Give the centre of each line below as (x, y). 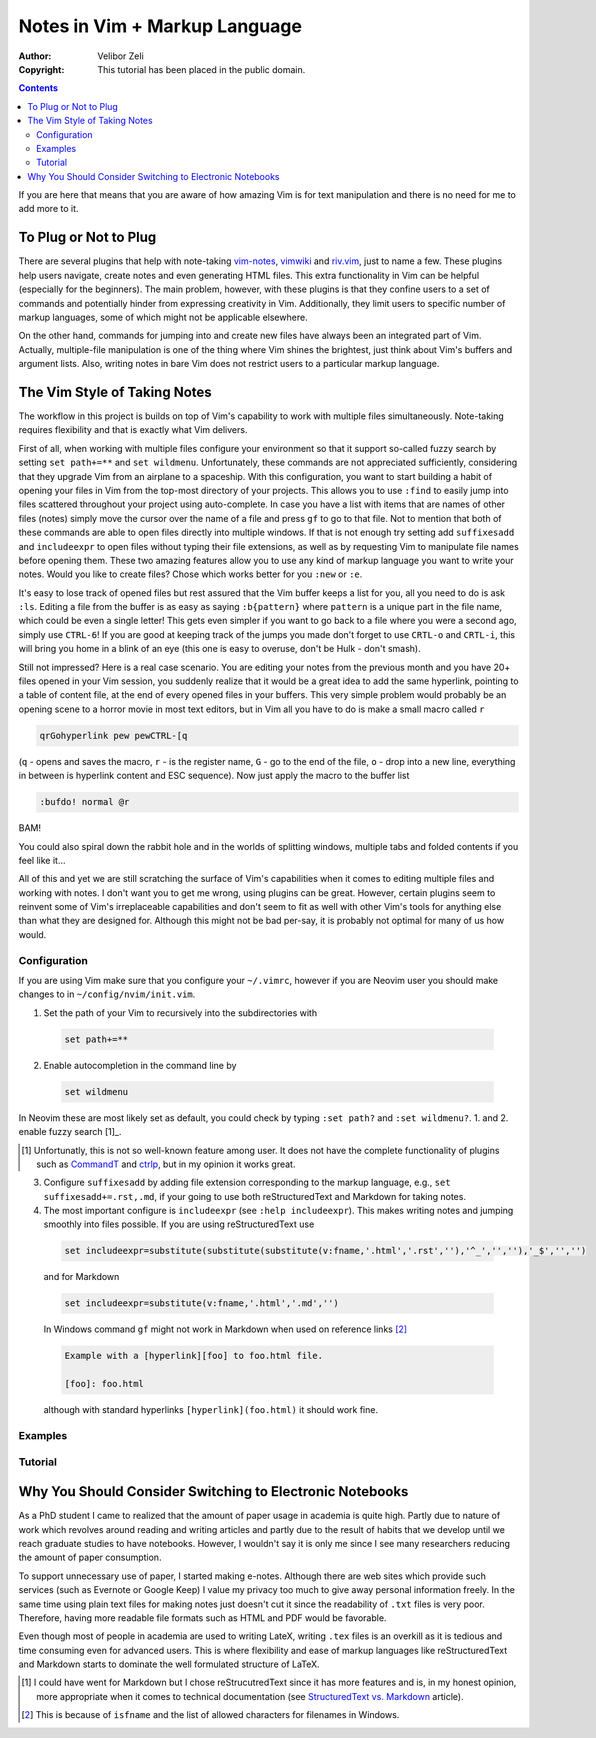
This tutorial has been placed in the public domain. (201, 69)
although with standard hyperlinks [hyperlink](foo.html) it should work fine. (211, 1410)
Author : (35, 56)
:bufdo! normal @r (84, 802)
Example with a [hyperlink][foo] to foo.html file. (194, 1356)
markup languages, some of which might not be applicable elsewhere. (163, 317)
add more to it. (48, 209)
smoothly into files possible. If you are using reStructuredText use (179, 1224)
